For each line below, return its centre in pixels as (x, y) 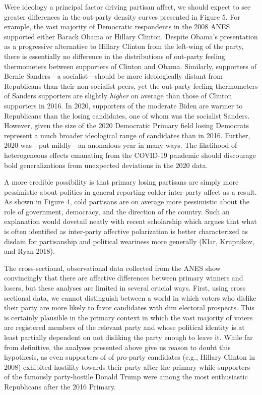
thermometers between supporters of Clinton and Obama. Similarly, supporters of (130, 66)
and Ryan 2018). (29, 251)
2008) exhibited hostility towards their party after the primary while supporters (127, 366)
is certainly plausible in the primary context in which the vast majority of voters (128, 317)
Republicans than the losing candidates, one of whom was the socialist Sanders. (127, 115)
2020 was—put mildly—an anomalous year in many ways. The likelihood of (121, 145)
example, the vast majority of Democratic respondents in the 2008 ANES (117, 26)
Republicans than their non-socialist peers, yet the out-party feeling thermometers (131, 86)
